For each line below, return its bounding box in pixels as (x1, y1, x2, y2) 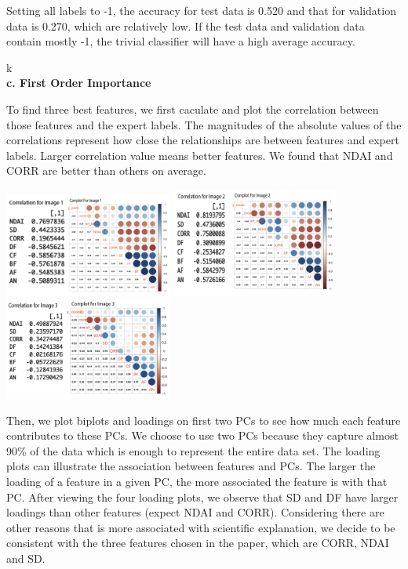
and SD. (6, 549, 46, 566)
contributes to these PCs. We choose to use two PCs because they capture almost (6, 427, 399, 444)
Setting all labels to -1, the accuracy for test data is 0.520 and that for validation (6, 2, 396, 18)
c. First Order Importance (6, 74, 151, 91)
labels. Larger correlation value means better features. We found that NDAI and (6, 147, 393, 163)
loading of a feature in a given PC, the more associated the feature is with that (6, 473, 388, 489)
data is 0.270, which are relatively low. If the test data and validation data (6, 17, 365, 34)
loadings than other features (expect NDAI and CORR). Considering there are (6, 504, 384, 520)
